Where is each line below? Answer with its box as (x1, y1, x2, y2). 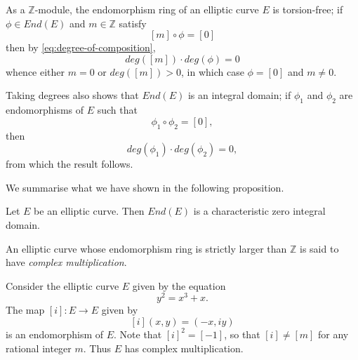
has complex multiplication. (124, 340, 244, 355)
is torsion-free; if (272, 2, 343, 16)
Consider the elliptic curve (6, 278, 119, 293)
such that (97, 102, 138, 117)
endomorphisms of (6, 102, 84, 117)
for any (318, 326, 349, 341)
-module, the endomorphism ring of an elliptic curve (34, 2, 259, 16)
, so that (224, 326, 260, 341)
